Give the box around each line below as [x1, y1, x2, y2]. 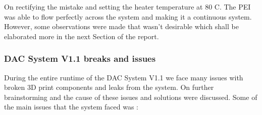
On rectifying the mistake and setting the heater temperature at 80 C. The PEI [4, 2, 251, 12]
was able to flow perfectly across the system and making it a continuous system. [4, 11, 252, 22]
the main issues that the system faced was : [4, 101, 139, 112]
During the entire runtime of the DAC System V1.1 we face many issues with [4, 72, 243, 82]
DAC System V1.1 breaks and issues [4, 52, 156, 65]
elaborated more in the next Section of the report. [4, 31, 159, 41]
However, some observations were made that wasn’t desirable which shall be [4, 21, 239, 32]
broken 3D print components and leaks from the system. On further [4, 82, 214, 92]
